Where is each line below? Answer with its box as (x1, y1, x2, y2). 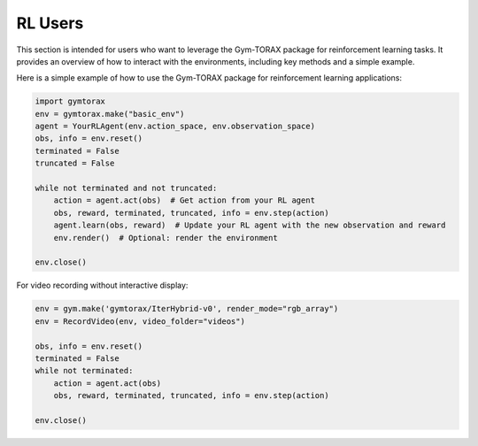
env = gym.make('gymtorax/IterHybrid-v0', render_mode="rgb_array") (35, 304, 339, 314)
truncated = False (35, 158, 115, 168)
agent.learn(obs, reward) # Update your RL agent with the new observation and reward (53, 220, 446, 230)
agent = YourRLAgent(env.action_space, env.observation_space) (35, 121, 316, 132)
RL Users (16, 13, 84, 33)
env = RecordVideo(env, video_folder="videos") (35, 316, 245, 327)
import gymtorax (35, 96, 106, 106)
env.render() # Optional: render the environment (53, 233, 278, 242)
